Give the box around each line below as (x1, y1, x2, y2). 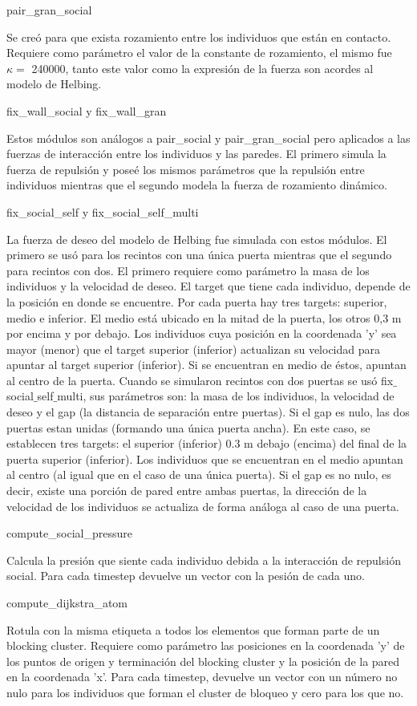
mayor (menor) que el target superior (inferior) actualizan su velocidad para (6, 340, 380, 357)
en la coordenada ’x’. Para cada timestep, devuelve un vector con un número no (6, 668, 398, 685)
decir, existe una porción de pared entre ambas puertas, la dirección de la (6, 482, 367, 499)
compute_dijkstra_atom (6, 594, 128, 611)
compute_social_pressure (6, 525, 133, 542)
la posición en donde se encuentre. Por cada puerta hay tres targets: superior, (6, 293, 387, 310)
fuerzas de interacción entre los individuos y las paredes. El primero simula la (6, 145, 387, 162)
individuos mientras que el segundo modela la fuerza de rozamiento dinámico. (6, 176, 387, 193)
